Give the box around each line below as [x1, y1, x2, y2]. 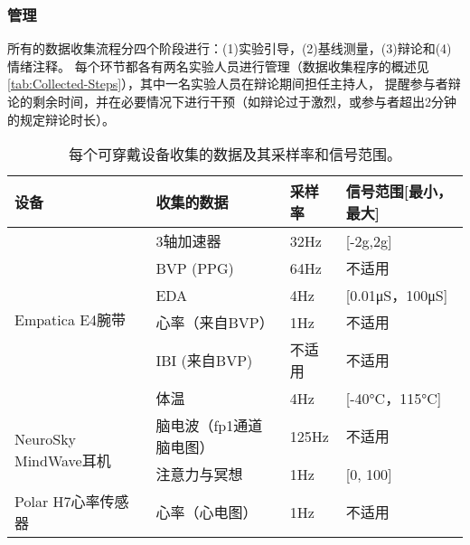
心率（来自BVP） [155, 312, 274, 334]
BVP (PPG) [155, 257, 234, 278]
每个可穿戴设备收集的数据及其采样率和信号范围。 [68, 144, 401, 165]
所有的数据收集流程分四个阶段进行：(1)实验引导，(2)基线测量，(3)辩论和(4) [7, 39, 452, 58]
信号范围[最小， [345, 181, 452, 202]
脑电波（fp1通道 [155, 415, 263, 437]
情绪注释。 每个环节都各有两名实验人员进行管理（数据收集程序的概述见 [7, 56, 429, 75]
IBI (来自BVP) [155, 350, 253, 371]
